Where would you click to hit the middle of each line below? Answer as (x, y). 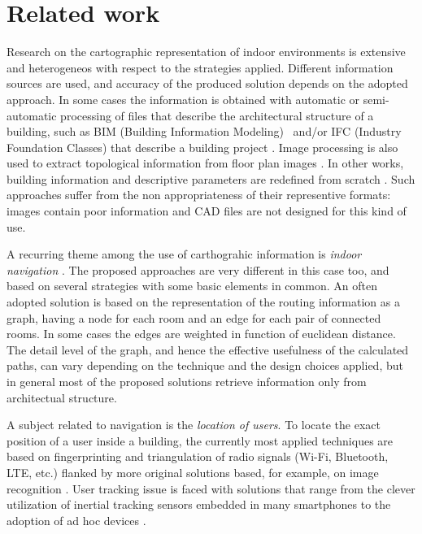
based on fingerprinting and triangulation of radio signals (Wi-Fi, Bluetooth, (198, 456)
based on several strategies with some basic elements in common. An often (192, 286)
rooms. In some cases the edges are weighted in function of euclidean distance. (201, 334)
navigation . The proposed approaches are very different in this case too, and (198, 269)
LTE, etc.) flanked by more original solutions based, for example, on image (193, 472)
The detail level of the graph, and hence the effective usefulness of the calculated (208, 349)
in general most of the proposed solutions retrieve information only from (187, 381)
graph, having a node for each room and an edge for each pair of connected (194, 317)
